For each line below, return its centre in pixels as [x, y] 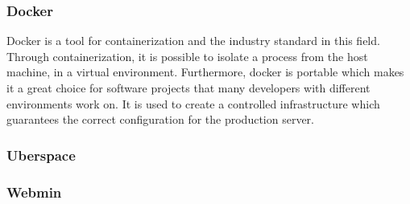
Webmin [34, 192]
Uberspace [41, 155]
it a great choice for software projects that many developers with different [188, 88]
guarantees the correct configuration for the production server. [160, 119]
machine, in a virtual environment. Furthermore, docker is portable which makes [205, 72]
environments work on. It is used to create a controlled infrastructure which [193, 103]
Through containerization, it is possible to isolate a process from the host [187, 56]
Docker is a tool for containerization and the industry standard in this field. [193, 41]
